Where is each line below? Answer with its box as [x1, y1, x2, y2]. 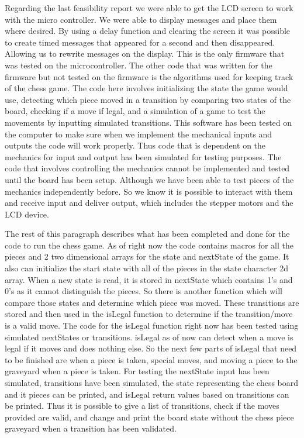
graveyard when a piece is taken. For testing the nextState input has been [5, 365, 270, 377]
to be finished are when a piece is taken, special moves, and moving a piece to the [5, 353, 298, 365]
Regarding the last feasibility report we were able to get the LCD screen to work [5, 2, 293, 13]
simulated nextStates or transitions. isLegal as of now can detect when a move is [5, 330, 293, 343]
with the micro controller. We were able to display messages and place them [5, 13, 277, 25]
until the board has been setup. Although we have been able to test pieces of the [5, 173, 294, 185]
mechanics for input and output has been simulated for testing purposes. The [5, 150, 282, 163]
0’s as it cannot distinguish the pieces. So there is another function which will [5, 285, 282, 297]
